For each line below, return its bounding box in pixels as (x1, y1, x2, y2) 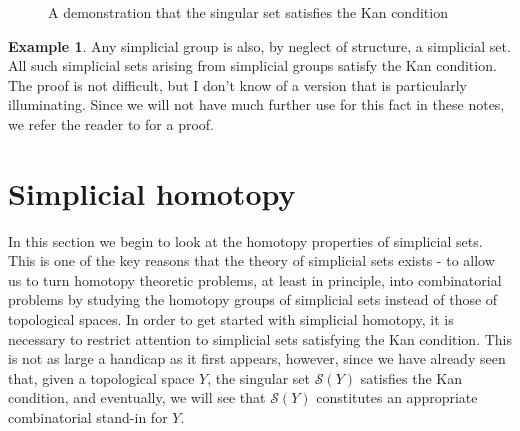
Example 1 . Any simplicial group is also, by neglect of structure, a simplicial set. (8, 35, 511, 56)
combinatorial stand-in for (8, 407, 168, 428)
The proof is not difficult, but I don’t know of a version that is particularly (8, 74, 467, 95)
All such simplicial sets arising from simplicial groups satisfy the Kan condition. (8, 55, 497, 76)
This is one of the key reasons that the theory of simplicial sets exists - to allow (8, 250, 495, 271)
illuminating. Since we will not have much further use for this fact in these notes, (8, 94, 505, 115)
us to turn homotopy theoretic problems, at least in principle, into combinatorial (8, 269, 502, 290)
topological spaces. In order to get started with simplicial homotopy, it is (8, 309, 454, 330)
